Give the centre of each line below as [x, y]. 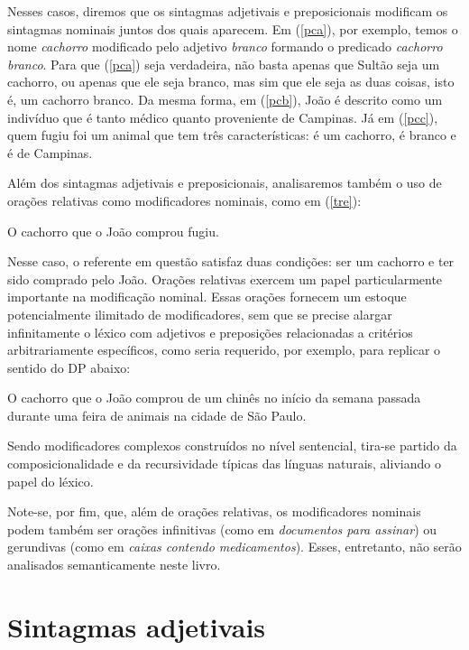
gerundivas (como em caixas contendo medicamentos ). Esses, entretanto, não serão [234, 547]
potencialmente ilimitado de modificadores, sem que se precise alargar [200, 314]
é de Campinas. [50, 152]
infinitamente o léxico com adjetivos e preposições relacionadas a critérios [210, 332]
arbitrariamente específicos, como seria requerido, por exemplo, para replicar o [224, 350]
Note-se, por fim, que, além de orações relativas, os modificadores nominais [214, 511]
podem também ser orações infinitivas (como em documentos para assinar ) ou [222, 529]
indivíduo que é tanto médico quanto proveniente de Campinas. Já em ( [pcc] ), [223, 117]
